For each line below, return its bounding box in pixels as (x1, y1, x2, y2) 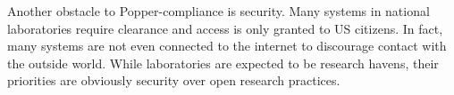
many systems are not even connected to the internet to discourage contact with (7, 36, 447, 55)
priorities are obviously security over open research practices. (7, 71, 340, 90)
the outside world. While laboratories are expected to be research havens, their (7, 53, 439, 72)
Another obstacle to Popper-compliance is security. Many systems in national (7, 2, 430, 20)
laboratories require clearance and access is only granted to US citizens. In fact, (7, 19, 443, 37)
